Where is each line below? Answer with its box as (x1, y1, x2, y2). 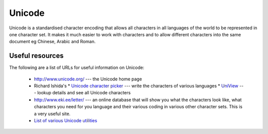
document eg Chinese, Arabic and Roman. (9, 39, 96, 45)
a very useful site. (34, 111, 70, 117)
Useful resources (9, 52, 64, 60)
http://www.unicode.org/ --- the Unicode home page (34, 76, 142, 82)
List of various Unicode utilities (34, 117, 97, 124)
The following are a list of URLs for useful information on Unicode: (9, 65, 144, 70)
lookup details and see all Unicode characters (37, 90, 131, 96)
